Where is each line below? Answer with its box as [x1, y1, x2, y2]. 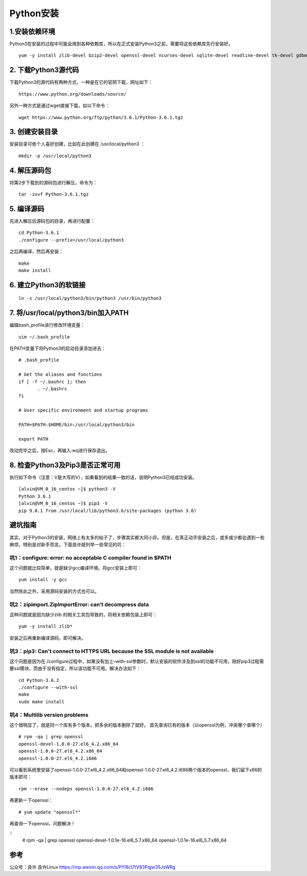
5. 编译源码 [9, 204, 45, 213]
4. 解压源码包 [9, 166, 51, 175]
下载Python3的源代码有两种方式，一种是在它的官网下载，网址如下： [9, 79, 153, 86]
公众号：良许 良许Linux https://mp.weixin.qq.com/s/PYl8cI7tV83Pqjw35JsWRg [9, 864, 176, 870]
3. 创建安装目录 [9, 127, 58, 136]
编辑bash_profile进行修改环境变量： [9, 322, 85, 328]
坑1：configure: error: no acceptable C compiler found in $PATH [9, 554, 171, 561]
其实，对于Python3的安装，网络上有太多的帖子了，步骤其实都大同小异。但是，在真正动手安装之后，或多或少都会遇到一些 [9, 534, 265, 540]
